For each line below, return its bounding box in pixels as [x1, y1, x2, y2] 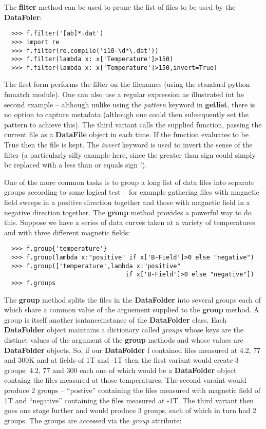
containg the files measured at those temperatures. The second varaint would [4, 375, 246, 385]
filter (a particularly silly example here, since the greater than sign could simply [4, 149, 256, 160]
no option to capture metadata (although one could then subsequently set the [4, 109, 249, 120]
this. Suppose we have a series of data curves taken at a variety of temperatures [4, 217, 255, 228]
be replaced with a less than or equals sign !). [4, 159, 147, 170]
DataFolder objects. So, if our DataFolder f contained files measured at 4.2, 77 [4, 344, 261, 355]
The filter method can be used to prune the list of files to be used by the [4, 2, 236, 12]
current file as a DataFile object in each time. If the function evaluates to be [4, 129, 249, 140]
